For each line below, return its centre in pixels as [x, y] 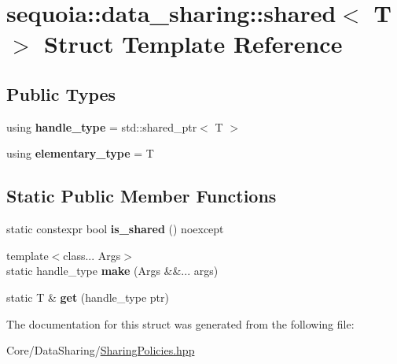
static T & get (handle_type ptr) [88, 297]
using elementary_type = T [80, 153]
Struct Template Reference [193, 44]
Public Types [61, 93]
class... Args [92, 255]
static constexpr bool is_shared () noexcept [115, 229]
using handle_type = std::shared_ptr [102, 126]
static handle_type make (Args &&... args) [112, 271]
